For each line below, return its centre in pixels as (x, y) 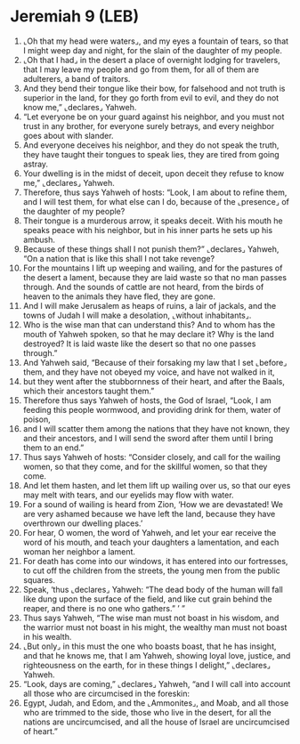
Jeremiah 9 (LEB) (75, 16)
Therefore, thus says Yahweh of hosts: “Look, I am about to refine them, (155, 192)
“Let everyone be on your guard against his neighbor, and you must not (154, 117)
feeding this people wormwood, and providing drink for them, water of (152, 409)
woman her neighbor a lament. (79, 551)
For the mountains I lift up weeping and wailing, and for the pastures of (153, 268)
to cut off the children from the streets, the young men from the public (152, 570)
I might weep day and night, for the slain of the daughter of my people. (153, 50)
